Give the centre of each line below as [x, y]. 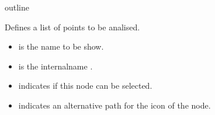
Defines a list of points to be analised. [72, 27]
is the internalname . [56, 66]
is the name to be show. [61, 46]
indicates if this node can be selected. [85, 86]
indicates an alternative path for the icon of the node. [115, 105]
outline [17, 7]
